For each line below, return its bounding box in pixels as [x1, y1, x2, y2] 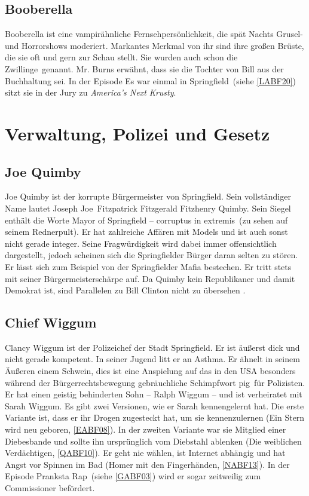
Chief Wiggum [5, 313, 97, 332]
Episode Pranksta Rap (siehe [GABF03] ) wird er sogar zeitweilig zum [5, 470, 261, 482]
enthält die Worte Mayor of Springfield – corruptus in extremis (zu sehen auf [5, 213, 288, 226]
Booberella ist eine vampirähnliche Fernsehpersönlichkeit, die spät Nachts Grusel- [5, 27, 303, 40]
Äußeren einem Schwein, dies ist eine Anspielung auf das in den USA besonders [5, 365, 296, 377]
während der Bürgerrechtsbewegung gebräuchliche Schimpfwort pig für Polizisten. [5, 376, 305, 388]
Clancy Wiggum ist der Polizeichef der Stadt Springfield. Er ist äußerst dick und [5, 341, 300, 353]
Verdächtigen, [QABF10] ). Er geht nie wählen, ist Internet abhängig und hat [5, 446, 286, 459]
